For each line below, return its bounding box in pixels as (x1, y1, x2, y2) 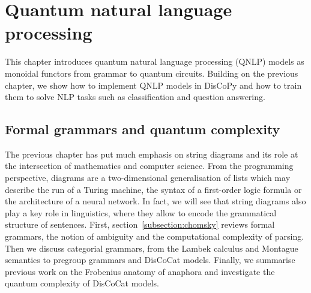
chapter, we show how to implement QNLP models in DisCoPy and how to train (5, 78, 302, 91)
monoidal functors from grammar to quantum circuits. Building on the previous (5, 67, 298, 79)
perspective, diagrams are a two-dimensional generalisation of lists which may (5, 171, 291, 184)
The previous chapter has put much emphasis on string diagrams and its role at (5, 147, 298, 160)
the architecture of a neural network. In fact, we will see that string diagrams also (5, 195, 306, 207)
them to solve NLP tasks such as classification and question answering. (5, 90, 265, 103)
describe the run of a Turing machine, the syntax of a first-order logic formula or (5, 183, 302, 195)
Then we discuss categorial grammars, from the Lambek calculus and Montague (5, 241, 298, 254)
